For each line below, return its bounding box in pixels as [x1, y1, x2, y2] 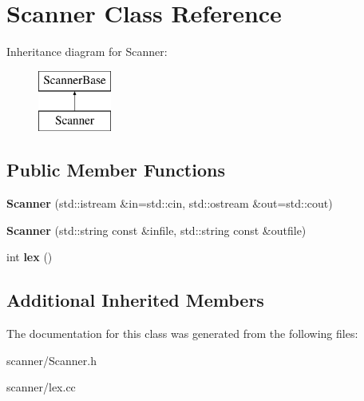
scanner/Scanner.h [6, 351, 97, 368]
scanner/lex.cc [6, 379, 76, 395]
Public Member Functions [6, 157, 225, 182]
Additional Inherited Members [6, 288, 264, 312]
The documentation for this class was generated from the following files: [6, 325, 358, 342]
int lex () [6, 248, 53, 265]
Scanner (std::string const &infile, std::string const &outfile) [6, 221, 307, 238]
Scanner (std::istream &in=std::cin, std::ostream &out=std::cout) [6, 195, 333, 212]
